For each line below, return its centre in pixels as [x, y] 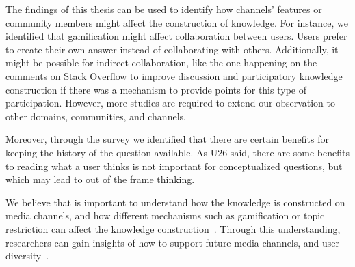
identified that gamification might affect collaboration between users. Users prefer [176, 36]
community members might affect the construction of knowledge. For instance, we [177, 22]
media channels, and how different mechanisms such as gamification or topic [165, 215]
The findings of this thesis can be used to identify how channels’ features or [164, 9]
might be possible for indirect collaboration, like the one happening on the [161, 62]
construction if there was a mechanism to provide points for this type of [156, 89]
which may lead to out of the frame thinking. [100, 179]
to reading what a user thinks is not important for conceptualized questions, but [174, 166]
